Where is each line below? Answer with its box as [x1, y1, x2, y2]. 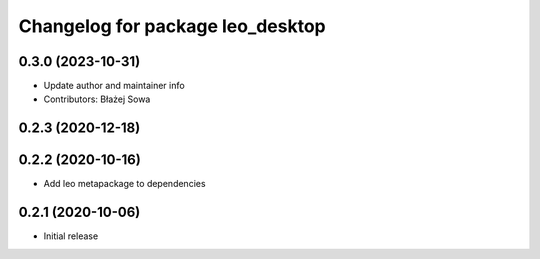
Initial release [43, 230, 99, 242]
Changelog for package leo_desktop [18, 15, 327, 37]
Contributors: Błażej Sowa [43, 93, 151, 105]
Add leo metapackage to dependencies [43, 178, 206, 190]
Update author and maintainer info [43, 80, 185, 92]
